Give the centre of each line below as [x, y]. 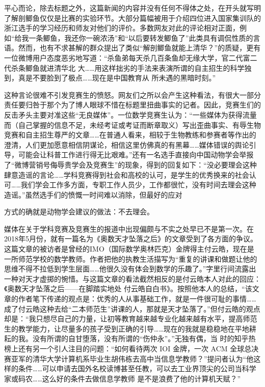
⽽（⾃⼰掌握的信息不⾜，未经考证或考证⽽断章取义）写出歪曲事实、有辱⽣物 [132, 125]
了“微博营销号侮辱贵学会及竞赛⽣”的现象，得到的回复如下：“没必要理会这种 [130, 164]
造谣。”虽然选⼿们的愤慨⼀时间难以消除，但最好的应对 [93, 194]
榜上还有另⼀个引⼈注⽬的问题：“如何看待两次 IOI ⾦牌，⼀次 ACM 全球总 [128, 348]
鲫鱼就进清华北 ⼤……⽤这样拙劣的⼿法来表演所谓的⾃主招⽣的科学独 [138, 67]
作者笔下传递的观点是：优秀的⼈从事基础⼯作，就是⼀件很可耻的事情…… [137, 299]
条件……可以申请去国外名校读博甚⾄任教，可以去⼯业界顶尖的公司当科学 [137, 368]
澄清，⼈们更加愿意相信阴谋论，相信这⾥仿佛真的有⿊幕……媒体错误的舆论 [127, 144]
